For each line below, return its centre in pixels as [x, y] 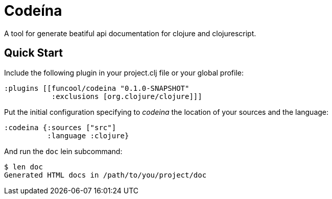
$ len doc [23, 167]
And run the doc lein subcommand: [63, 151]
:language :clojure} [88, 135]
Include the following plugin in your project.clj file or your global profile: [124, 72]
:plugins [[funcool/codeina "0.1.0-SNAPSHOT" [97, 88]
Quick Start [33, 53]
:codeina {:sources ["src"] [60, 127]
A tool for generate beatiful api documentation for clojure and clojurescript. [130, 33]
